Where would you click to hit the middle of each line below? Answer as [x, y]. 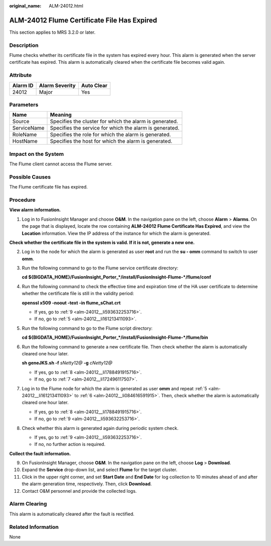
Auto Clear [94, 85]
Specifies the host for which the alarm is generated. [111, 141]
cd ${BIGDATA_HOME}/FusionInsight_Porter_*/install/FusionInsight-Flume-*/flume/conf [116, 277]
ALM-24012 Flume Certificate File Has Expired [83, 20]
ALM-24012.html [66, 6]
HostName [25, 141]
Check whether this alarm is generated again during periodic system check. [100, 428]
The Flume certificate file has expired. [48, 187]
